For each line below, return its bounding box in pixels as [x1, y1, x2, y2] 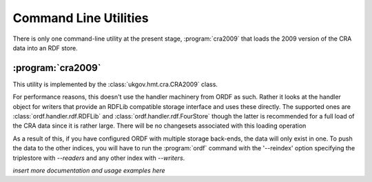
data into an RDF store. [12, 43, 79, 52]
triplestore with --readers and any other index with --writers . [12, 154, 185, 162]
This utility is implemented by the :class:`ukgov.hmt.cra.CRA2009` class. [12, 80, 218, 88]
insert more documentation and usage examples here [12, 166, 165, 174]
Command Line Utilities [12, 10, 149, 26]
